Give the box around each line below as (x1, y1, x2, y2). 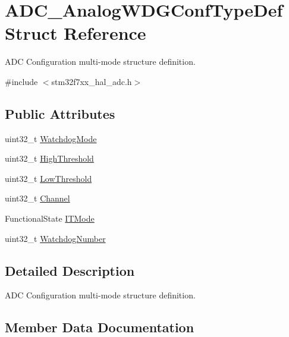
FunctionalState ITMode (5, 212, 95, 225)
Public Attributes (5, 104, 115, 122)
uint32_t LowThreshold (5, 172, 92, 184)
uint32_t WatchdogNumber (5, 232, 106, 244)
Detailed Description (5, 261, 135, 279)
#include (5, 75, 38, 87)
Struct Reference (5, 21, 146, 45)
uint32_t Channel (5, 192, 70, 204)
